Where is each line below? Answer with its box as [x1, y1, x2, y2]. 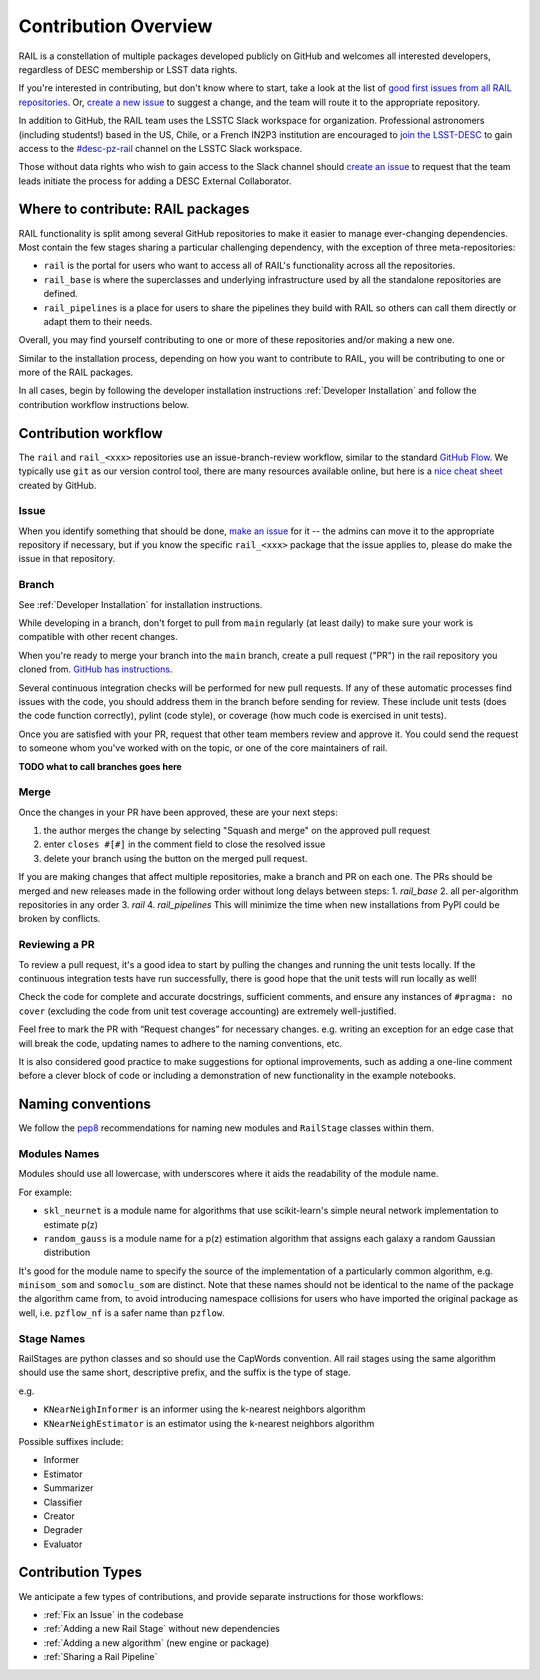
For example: [18, 1186, 73, 1198]
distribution [43, 1246, 91, 1259]
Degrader [43, 1524, 83, 1536]
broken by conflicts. [18, 913, 101, 925]
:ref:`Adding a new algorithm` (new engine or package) [43, 1636, 270, 1649]
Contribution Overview [18, 15, 213, 37]
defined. [43, 288, 79, 300]
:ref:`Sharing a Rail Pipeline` [43, 1651, 158, 1663]
